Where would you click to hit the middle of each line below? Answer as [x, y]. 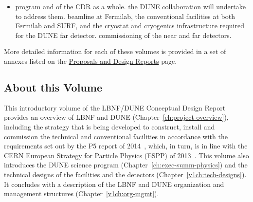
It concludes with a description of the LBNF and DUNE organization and [114, 184]
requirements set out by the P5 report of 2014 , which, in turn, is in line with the [126, 146]
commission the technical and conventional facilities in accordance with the [116, 136]
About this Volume [53, 87]
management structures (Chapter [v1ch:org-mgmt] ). [81, 193]
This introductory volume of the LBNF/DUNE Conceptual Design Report [115, 107]
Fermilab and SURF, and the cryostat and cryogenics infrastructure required [130, 26]
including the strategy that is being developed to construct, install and [109, 126]
